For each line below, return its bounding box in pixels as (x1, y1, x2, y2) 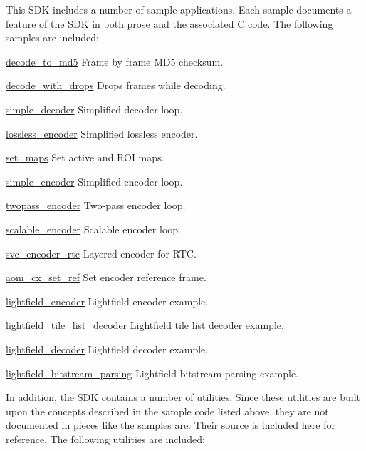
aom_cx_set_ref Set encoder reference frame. (6, 270, 206, 285)
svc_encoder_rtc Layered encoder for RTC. (6, 245, 197, 260)
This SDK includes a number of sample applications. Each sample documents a (6, 2, 352, 16)
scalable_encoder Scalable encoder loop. (6, 221, 181, 236)
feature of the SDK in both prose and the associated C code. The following (6, 16, 333, 31)
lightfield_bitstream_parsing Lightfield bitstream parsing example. (6, 365, 298, 380)
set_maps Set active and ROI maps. (6, 150, 164, 165)
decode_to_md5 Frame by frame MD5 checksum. (6, 54, 224, 69)
